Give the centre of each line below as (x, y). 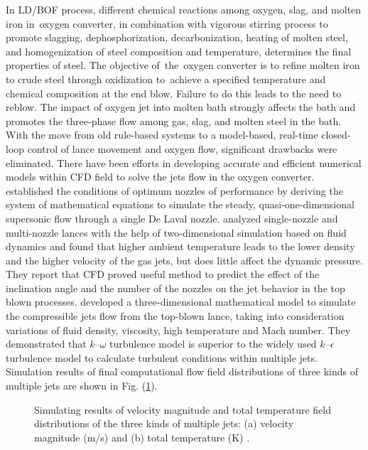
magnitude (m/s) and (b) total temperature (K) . (142, 437)
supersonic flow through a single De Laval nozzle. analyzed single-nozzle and (172, 218)
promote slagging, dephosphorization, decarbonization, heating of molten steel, (177, 37)
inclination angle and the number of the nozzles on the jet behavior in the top (175, 288)
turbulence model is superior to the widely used (213, 344)
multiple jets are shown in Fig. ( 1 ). (82, 386)
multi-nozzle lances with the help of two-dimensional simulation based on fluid (176, 232)
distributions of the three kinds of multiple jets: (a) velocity (164, 423)
